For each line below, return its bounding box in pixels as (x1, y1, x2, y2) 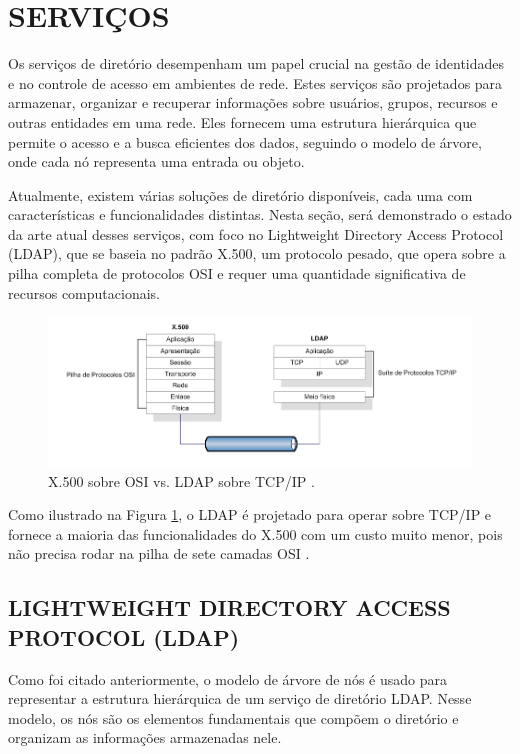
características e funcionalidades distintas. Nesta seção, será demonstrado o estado (8, 204, 512, 225)
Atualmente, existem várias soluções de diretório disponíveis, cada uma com (8, 184, 473, 205)
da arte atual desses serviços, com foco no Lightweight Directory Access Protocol (8, 223, 504, 244)
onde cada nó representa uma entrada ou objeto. (8, 151, 305, 172)
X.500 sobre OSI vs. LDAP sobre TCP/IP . (48, 470, 315, 491)
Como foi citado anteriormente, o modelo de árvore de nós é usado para (8, 668, 447, 689)
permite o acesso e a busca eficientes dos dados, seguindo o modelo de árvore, (8, 131, 482, 152)
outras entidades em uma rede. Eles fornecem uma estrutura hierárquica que (8, 111, 477, 132)
